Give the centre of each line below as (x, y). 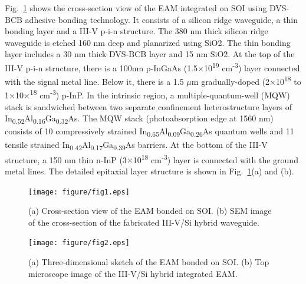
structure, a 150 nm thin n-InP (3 (66, 159)
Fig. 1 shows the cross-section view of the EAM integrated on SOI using (136, 8)
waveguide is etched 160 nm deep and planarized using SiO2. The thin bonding (148, 42)
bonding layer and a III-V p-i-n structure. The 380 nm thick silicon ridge (136, 31)
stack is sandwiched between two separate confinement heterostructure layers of (149, 106)
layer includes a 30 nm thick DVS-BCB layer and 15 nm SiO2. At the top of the (150, 54)
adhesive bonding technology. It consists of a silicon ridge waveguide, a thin (162, 19)
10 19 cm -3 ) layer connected (252, 67)
